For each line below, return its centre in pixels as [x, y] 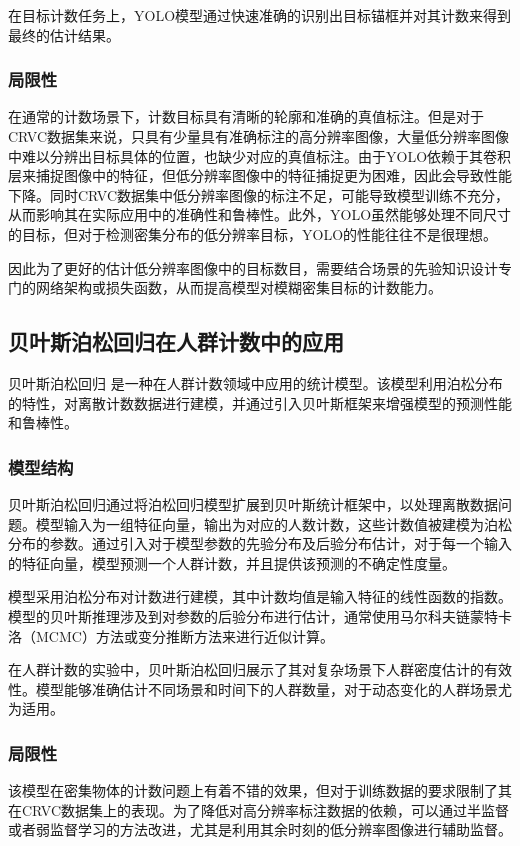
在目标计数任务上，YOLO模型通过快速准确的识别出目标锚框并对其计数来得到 [260, 15]
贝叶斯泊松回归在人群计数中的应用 [176, 341]
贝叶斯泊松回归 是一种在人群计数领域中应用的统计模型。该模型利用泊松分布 [255, 382]
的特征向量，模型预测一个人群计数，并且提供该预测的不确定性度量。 [232, 562]
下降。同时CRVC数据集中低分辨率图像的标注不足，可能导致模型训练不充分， [259, 194]
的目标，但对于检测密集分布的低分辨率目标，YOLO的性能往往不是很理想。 [253, 233]
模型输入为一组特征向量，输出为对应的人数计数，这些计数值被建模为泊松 [273, 523]
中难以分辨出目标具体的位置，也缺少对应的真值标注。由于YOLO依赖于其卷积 [260, 155]
